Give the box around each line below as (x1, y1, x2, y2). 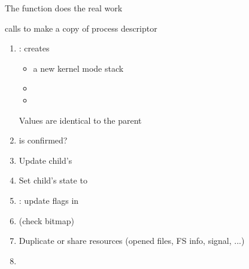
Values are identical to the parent (19, 114, 142, 126)
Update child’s (19, 154, 72, 166)
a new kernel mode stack (33, 62, 124, 74)
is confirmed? (19, 134, 68, 146)
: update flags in (19, 194, 79, 206)
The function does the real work (5, 2, 123, 14)
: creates (19, 42, 50, 54)
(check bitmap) (19, 214, 74, 227)
